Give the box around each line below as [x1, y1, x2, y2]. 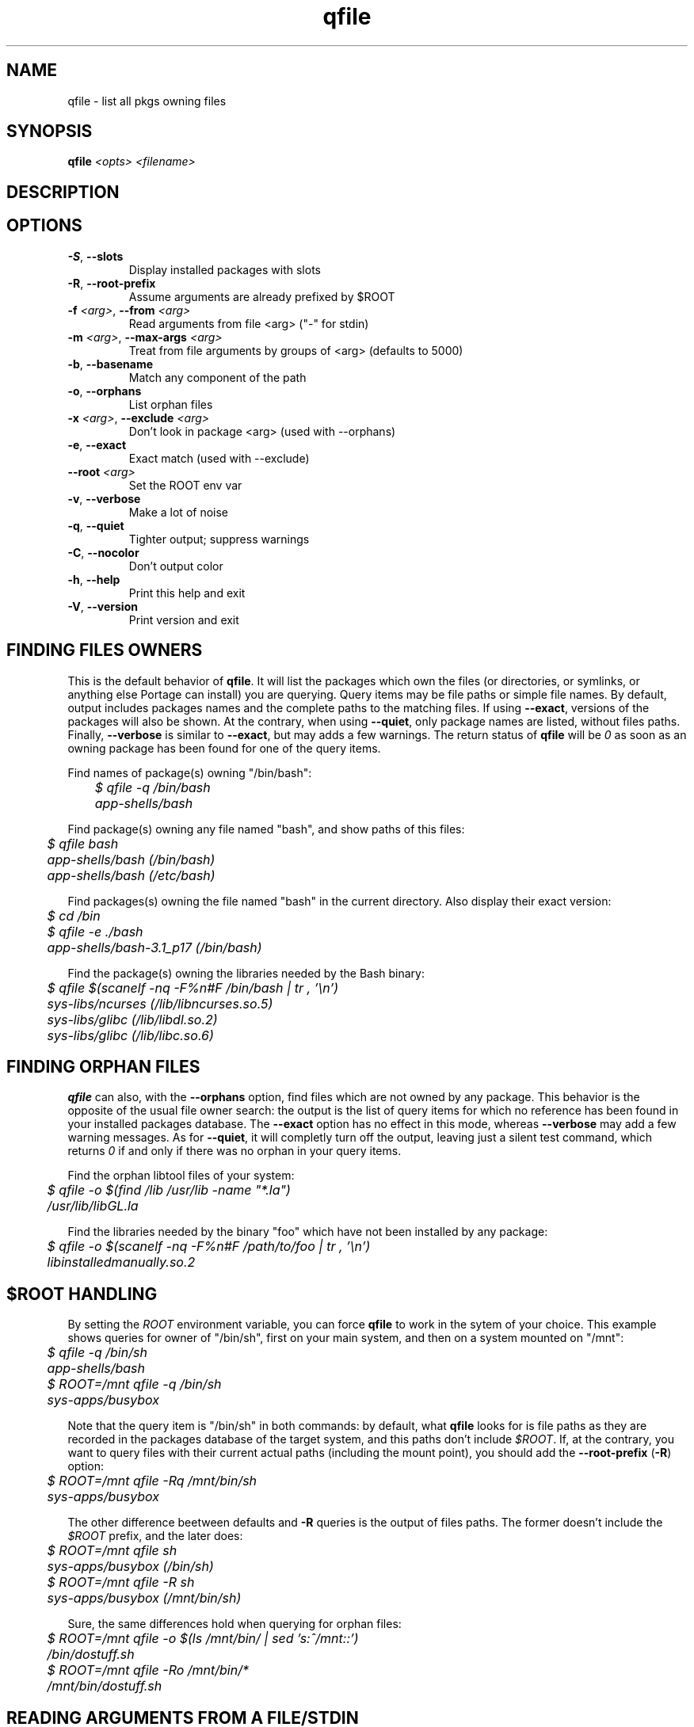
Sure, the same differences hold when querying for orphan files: [67, 1617, 402, 1631]
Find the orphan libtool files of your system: [67, 1168, 295, 1183]
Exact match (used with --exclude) [128, 451, 310, 465]
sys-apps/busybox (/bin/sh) [47, 1558, 214, 1575]
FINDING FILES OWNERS [6, 640, 203, 661]
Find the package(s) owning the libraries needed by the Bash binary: [67, 966, 425, 980]
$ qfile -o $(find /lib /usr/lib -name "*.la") [47, 1182, 291, 1199]
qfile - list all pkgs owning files [67, 93, 227, 108]
